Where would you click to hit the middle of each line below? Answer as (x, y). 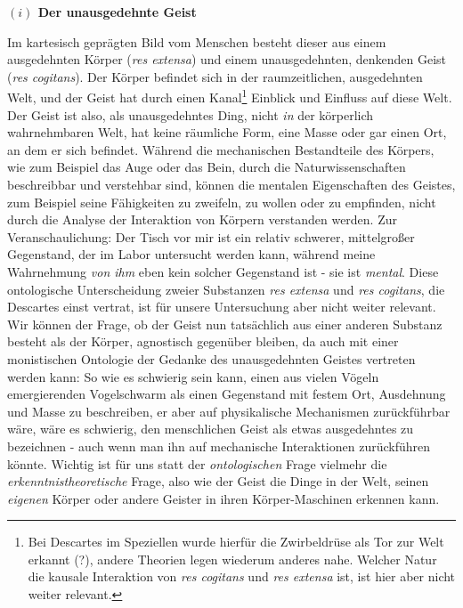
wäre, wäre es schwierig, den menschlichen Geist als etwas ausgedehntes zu (211, 429)
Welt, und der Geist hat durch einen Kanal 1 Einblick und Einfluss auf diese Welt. (230, 96)
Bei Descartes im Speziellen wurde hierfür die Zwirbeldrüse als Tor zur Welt (236, 542)
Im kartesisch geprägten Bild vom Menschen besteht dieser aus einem (197, 41)
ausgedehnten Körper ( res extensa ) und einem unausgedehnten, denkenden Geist (227, 59)
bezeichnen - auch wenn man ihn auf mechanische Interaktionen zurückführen (219, 446)
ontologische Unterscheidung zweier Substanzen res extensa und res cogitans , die (226, 289)
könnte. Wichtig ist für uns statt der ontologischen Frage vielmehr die (197, 463)
